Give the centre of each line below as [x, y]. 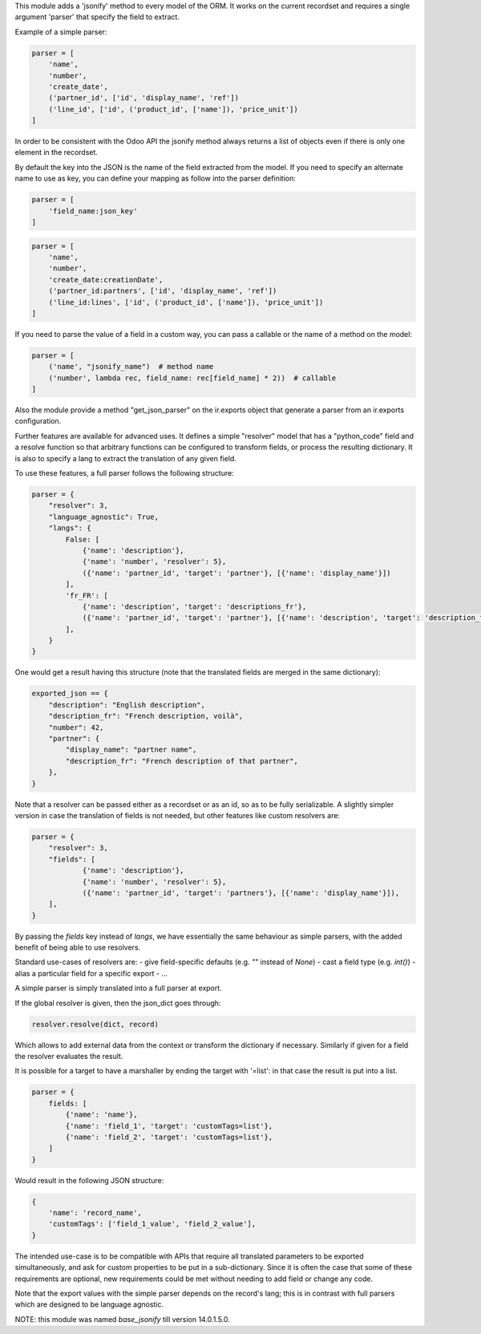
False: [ [83, 539]
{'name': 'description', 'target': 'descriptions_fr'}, [194, 606]
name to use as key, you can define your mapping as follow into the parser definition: [156, 178]
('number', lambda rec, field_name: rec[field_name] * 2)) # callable [192, 378]
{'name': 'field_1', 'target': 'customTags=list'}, [169, 1126]
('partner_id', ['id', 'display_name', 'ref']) [144, 98]
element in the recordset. [56, 152]
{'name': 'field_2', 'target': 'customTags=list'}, [169, 1137]
